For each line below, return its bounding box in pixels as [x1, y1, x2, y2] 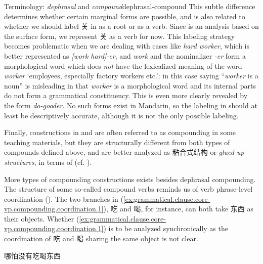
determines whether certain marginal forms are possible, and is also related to [4, 11, 245, 21]
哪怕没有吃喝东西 [4, 250, 61, 260]
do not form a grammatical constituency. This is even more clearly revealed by [4, 90, 248, 101]
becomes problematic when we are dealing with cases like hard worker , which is [4, 40, 249, 51]
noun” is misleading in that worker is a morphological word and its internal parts [4, 80, 256, 91]
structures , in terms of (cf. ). [4, 156, 92, 167]
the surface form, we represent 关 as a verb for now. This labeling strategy [4, 30, 235, 41]
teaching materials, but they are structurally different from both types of [4, 137, 230, 147]
